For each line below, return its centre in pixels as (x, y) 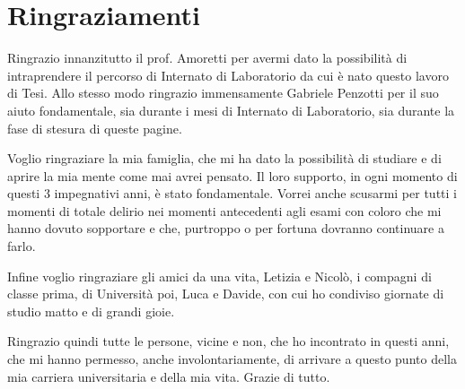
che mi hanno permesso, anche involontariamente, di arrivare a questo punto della (232, 359)
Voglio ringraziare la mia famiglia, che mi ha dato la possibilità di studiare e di (224, 158)
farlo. (22, 246)
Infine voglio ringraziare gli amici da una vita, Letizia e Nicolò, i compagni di (219, 276)
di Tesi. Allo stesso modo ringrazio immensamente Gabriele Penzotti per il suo (223, 93)
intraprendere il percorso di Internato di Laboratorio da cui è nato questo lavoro (228, 75)
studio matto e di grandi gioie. (91, 311)
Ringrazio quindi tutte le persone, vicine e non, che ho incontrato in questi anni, (228, 341)
